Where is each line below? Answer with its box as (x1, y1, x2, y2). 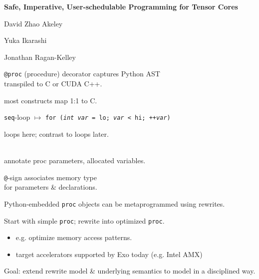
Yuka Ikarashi (4, 35, 47, 45)
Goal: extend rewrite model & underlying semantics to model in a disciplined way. (4, 266, 256, 276)
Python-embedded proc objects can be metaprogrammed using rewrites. (4, 198, 225, 209)
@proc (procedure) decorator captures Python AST (4, 68, 160, 79)
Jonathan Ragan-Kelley (4, 51, 76, 62)
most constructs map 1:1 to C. (4, 95, 97, 105)
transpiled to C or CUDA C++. (4, 78, 102, 89)
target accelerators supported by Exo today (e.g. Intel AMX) (15, 249, 203, 259)
